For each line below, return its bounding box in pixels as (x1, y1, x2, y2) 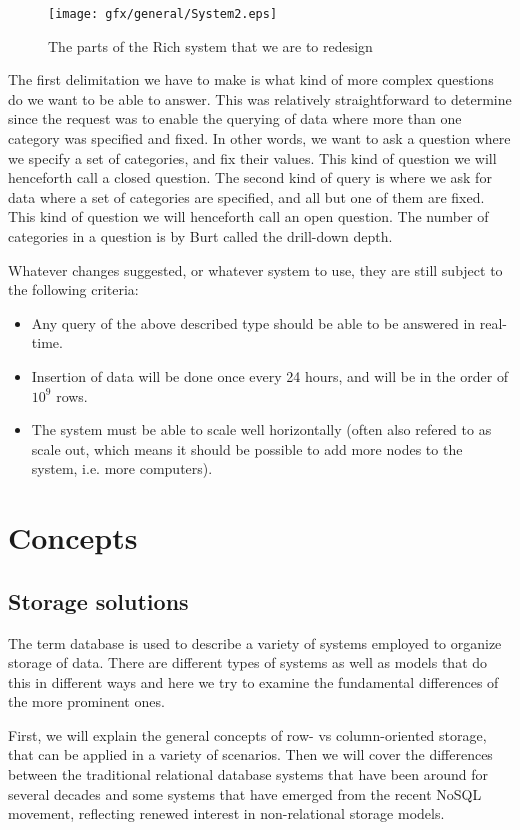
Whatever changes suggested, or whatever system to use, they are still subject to (8, 259, 503, 280)
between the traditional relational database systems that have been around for (8, 764, 488, 785)
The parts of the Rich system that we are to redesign (48, 35, 373, 56)
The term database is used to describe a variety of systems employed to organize (8, 632, 502, 653)
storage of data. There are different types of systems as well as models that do (8, 652, 488, 673)
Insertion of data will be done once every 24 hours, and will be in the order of (31, 365, 509, 386)
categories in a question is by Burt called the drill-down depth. (8, 226, 393, 246)
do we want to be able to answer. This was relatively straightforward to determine (8, 88, 512, 109)
